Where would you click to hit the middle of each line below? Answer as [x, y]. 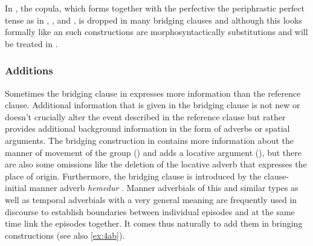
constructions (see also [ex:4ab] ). [65, 235]
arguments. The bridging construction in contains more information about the [150, 140]
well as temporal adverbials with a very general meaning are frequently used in [151, 199]
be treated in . [31, 43]
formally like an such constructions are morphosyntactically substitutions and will [156, 32]
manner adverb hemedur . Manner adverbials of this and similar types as [164, 188]
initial [16, 188]
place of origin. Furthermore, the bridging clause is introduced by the [133, 176]
